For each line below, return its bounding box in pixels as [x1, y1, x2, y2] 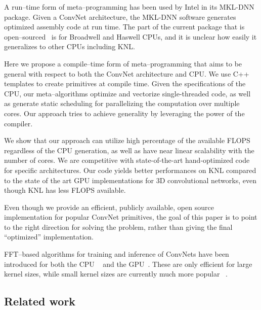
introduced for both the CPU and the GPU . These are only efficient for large [4, 258, 252, 269]
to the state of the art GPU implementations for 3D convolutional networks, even [4, 175, 256, 185]
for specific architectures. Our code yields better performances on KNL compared [4, 164, 256, 175]
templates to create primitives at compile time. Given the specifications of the [4, 78, 246, 89]
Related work [4, 293, 76, 309]
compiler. [4, 118, 33, 128]
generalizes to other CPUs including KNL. [4, 41, 135, 52]
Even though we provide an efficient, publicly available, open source [4, 201, 214, 212]
